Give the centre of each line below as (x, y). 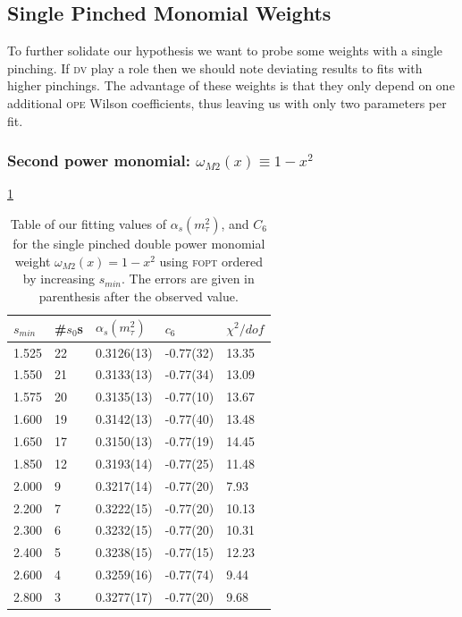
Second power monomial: (99, 161)
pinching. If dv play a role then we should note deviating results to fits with (215, 68)
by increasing (59, 279)
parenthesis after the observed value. (139, 296)
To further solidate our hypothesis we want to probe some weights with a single (225, 51)
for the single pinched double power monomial (139, 243)
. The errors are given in (188, 279)
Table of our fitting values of (88, 223)
